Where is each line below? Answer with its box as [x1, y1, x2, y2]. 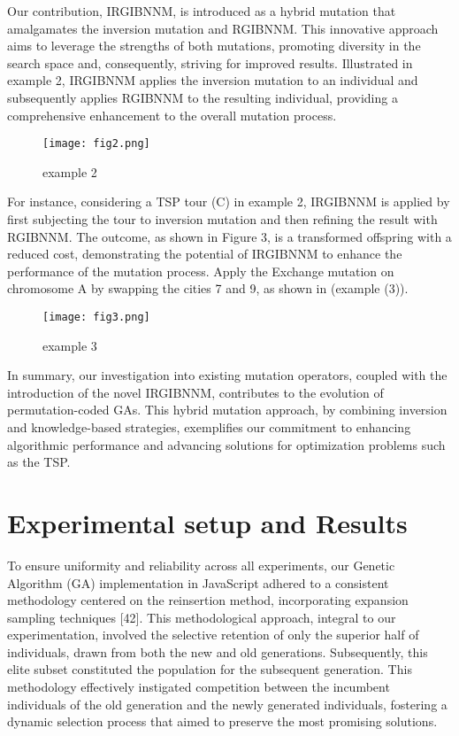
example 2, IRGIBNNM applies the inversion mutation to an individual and [7, 71, 418, 89]
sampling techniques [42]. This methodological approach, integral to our [7, 608, 396, 626]
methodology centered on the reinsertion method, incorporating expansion [7, 591, 409, 609]
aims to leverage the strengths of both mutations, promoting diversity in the [7, 36, 421, 55]
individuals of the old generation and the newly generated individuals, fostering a [7, 694, 448, 713]
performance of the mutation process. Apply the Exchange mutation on [7, 261, 394, 280]
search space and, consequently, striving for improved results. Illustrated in [7, 53, 413, 72]
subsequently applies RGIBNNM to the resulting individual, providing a [7, 88, 398, 106]
